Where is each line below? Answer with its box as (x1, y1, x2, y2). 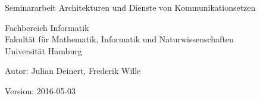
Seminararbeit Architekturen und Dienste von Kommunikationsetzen (5, 1, 256, 13)
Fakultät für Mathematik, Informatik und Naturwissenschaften (5, 33, 234, 45)
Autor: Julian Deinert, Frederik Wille (5, 64, 141, 77)
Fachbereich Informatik (5, 21, 89, 33)
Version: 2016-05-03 (5, 84, 76, 97)
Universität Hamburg (5, 44, 82, 57)
